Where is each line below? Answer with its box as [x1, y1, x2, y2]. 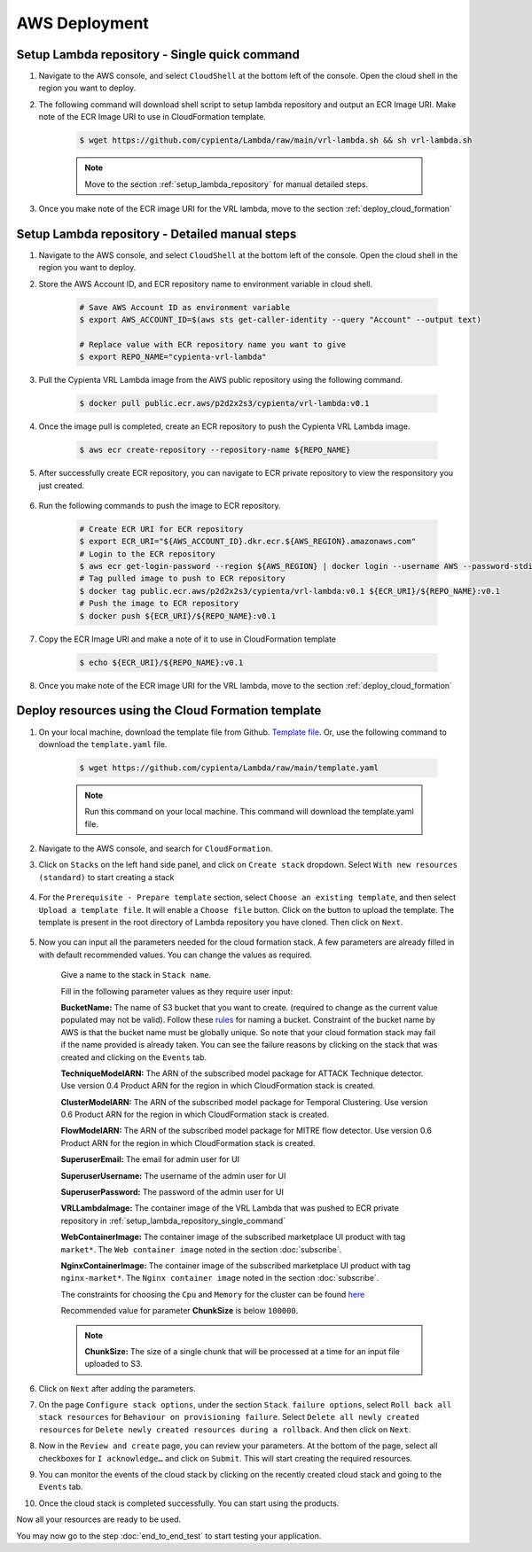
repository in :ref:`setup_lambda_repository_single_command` [60, 1215, 286, 1226]
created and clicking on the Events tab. [60, 1051, 207, 1063]
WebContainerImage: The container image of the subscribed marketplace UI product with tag [60, 1232, 406, 1243]
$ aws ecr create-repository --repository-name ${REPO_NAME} [79, 445, 351, 456]
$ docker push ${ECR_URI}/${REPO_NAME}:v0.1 [79, 611, 277, 620]
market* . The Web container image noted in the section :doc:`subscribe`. [60, 1244, 342, 1254]
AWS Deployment [16, 13, 150, 33]
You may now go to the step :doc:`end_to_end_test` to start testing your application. [16, 1530, 322, 1541]
